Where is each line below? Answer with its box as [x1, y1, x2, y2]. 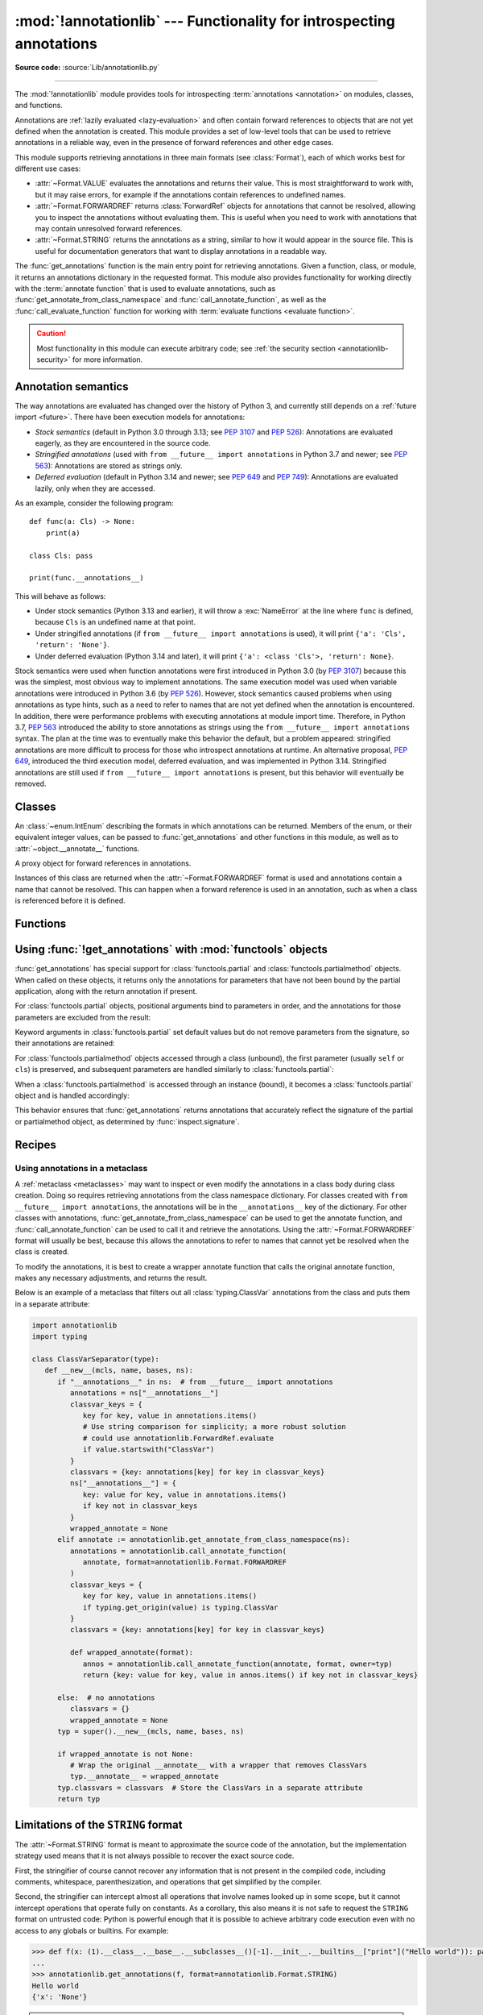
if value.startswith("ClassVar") [82, 1445, 215, 1454]
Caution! [36, 329, 67, 339]
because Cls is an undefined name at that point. [35, 617, 196, 627]
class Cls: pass [29, 550, 93, 560]
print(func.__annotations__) [29, 573, 144, 583]
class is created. [14, 1247, 70, 1257]
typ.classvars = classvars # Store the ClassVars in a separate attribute [57, 1783, 364, 1793]
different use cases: [14, 164, 81, 173]
